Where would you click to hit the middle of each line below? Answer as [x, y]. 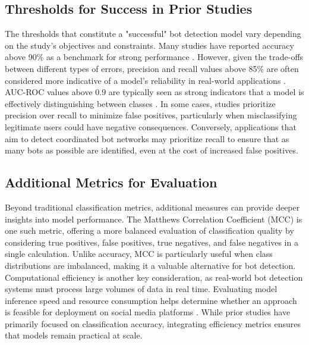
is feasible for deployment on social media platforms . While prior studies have [148, 312]
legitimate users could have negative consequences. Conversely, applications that [151, 126]
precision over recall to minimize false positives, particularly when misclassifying [151, 115]
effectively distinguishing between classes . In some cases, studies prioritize [140, 103]
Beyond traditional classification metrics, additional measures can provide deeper [152, 207]
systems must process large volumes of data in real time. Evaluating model [141, 289]
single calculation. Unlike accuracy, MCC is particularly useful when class [139, 254]
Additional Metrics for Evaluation [111, 182]
